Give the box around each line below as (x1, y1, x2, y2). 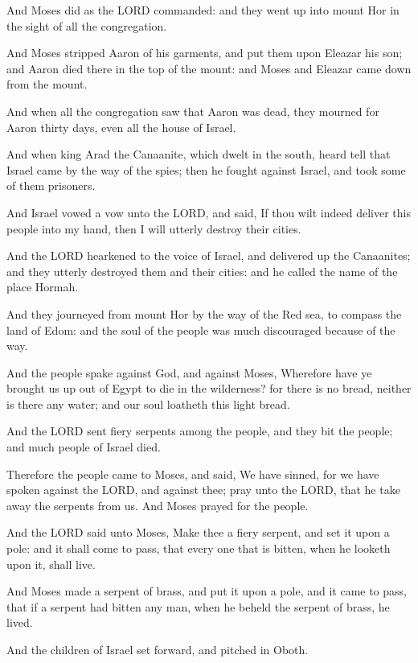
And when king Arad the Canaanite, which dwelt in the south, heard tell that (6, 146, 391, 163)
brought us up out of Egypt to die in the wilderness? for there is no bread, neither (6, 380, 412, 397)
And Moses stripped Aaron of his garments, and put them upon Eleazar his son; (6, 44, 403, 61)
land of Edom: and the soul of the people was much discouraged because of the (6, 321, 395, 338)
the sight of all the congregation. (6, 17, 167, 34)
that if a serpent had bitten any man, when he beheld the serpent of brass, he (6, 598, 390, 615)
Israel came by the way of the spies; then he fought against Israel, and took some (6, 161, 406, 178)
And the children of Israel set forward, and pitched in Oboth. (6, 641, 309, 657)
